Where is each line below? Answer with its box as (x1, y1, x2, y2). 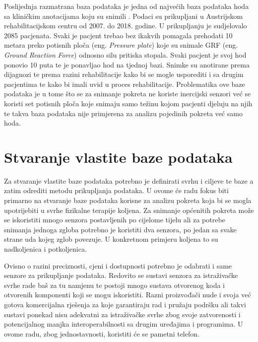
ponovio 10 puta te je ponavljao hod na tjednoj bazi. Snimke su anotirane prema (4, 59, 250, 69)
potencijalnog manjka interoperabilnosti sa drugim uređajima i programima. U (4, 319, 243, 329)
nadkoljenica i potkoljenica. (4, 244, 87, 254)
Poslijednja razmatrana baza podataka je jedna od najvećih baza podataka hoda (4, 1, 249, 11)
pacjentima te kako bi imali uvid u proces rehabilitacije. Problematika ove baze (4, 78, 245, 89)
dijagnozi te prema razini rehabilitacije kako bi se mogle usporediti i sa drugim (4, 69, 244, 79)
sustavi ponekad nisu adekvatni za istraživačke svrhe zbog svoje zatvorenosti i (4, 309, 241, 319)
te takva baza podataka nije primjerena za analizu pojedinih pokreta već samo (4, 108, 243, 118)
